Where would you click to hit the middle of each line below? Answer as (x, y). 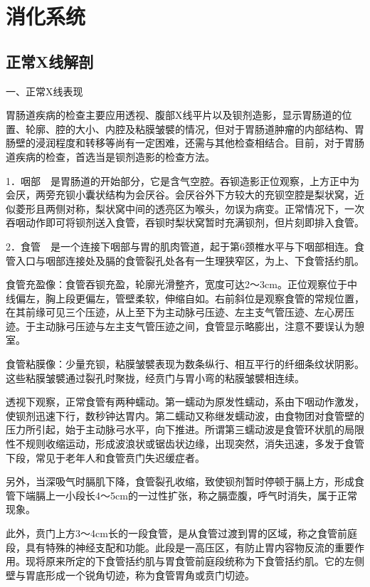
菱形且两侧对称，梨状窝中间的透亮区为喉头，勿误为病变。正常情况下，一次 (190, 208)
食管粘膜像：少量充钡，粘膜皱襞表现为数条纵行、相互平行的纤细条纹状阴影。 (185, 364)
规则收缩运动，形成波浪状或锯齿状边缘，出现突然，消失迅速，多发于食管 (195, 444)
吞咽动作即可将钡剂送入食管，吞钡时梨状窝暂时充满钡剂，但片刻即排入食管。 (185, 222)
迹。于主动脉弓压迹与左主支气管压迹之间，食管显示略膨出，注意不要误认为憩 (185, 326)
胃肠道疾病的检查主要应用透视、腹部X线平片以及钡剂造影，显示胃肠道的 (174, 115)
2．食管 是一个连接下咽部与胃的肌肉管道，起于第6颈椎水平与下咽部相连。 (180, 246)
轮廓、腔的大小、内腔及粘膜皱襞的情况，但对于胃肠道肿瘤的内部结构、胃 (195, 128)
